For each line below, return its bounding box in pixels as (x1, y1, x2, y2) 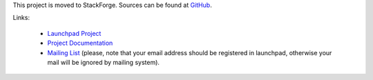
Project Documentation (47, 39, 113, 48)
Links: (12, 14, 30, 22)
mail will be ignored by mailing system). (47, 58, 160, 66)
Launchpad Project (47, 29, 102, 37)
